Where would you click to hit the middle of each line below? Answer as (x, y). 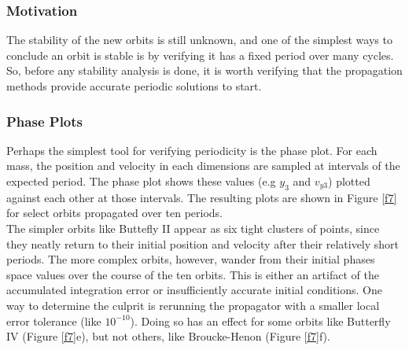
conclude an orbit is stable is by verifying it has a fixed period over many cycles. (200, 55)
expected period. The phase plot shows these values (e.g (141, 181)
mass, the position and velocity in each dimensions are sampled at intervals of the (203, 166)
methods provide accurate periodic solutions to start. (134, 86)
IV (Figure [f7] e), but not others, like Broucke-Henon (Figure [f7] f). (168, 336)
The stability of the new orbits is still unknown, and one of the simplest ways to (199, 40)
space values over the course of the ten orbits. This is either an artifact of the (193, 274)
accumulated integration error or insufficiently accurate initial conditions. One (194, 290)
